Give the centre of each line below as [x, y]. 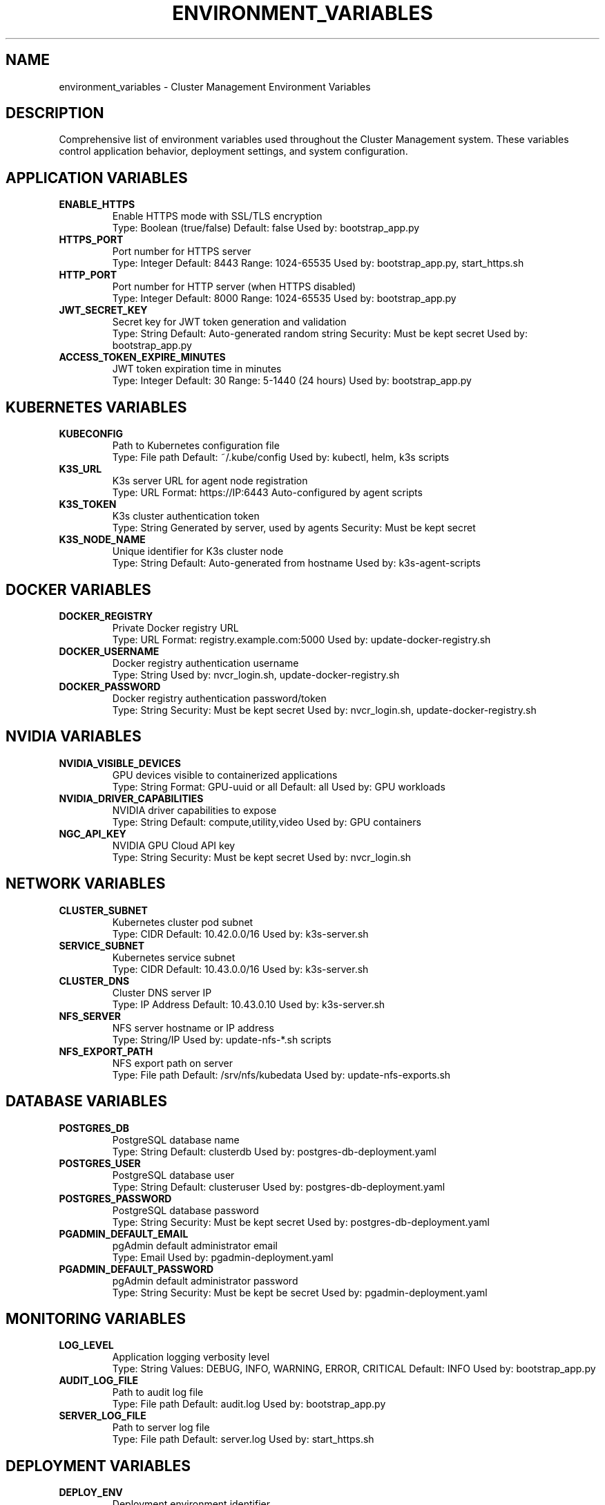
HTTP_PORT [88, 275]
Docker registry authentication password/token [219, 698]
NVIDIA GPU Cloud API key [174, 845]
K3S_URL [80, 469]
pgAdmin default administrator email [195, 1245]
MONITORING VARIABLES [96, 1318]
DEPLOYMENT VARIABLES [98, 1466]
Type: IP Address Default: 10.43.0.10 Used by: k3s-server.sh [249, 1004]
